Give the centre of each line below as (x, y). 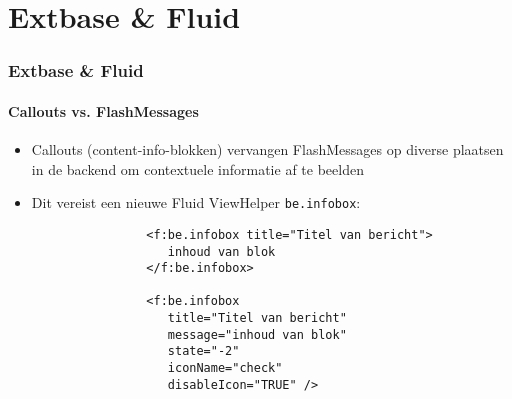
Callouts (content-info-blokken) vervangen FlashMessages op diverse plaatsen (267, 149)
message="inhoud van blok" (257, 334)
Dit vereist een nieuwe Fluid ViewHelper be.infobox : (196, 202)
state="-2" (203, 351)
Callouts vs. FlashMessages (103, 110)
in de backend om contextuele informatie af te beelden (197, 168)
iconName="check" (225, 368)
